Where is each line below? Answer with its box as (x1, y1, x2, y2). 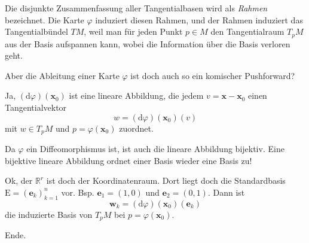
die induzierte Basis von (5, 208, 93, 220)
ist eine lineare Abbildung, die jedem (69, 89, 204, 102)
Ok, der (5, 174, 33, 187)
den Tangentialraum (210, 25, 284, 38)
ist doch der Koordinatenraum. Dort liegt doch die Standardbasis (46, 174, 286, 187)
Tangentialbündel (5, 25, 68, 38)
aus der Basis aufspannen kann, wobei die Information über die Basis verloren (5, 37, 290, 50)
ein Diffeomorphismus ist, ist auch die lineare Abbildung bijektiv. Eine (26, 142, 284, 155)
